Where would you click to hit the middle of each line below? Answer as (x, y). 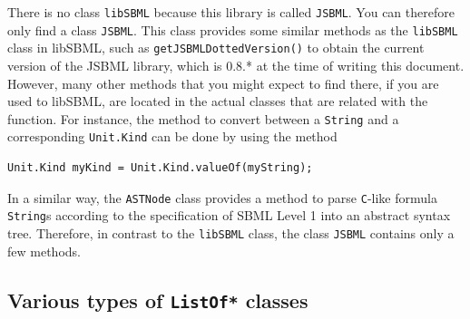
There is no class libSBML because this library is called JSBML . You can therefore (231, 12)
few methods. (44, 251)
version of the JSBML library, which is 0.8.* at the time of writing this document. (236, 65)
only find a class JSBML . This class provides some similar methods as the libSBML (233, 29)
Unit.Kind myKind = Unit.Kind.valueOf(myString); (160, 168)
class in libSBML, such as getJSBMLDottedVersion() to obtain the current (216, 48)
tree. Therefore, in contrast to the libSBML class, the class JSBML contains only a (231, 232)
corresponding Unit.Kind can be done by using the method (172, 136)
